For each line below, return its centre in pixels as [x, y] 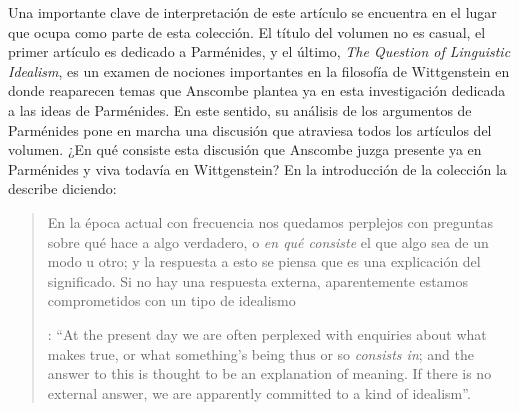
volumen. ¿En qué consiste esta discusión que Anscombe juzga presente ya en [245, 149]
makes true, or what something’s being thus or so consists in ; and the [261, 353]
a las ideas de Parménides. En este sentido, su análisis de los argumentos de [240, 109]
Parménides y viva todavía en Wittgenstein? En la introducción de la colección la [257, 168]
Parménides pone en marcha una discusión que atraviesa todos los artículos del [250, 129]
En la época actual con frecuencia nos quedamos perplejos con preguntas [270, 221]
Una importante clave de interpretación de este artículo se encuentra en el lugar [252, 12]
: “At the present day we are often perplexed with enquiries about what [267, 333]
